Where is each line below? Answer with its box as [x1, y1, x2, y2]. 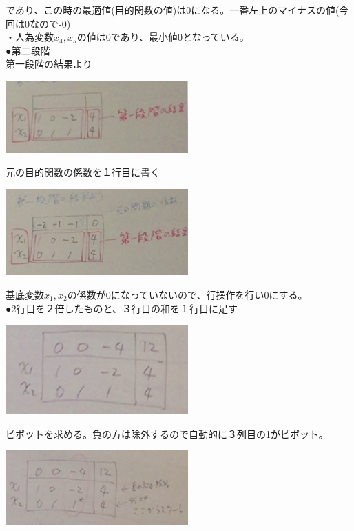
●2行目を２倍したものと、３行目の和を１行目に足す [6, 301, 238, 315]
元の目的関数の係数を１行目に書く [6, 165, 160, 179]
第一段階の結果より [6, 57, 92, 71]
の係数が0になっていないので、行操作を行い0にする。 [67, 288, 308, 302]
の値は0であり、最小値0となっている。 [76, 30, 249, 44]
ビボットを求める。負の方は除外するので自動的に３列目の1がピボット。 [6, 426, 329, 441]
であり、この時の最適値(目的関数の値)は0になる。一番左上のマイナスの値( [6, 3, 340, 17]
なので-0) [29, 16, 71, 30]
